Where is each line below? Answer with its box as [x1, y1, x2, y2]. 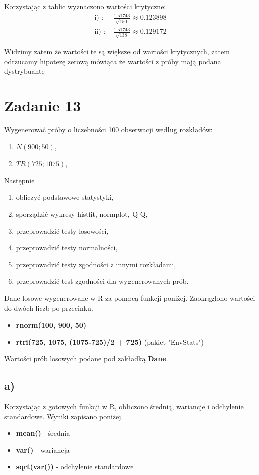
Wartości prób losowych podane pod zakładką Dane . [4, 353, 168, 364]
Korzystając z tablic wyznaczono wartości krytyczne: [4, 1, 166, 11]
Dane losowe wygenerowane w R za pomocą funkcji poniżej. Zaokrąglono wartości [4, 292, 255, 303]
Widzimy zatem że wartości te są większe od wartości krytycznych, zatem [4, 46, 230, 57]
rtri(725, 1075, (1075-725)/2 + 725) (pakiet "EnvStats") [16, 336, 204, 347]
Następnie [4, 175, 35, 185]
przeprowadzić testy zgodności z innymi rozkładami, [16, 259, 176, 269]
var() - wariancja [16, 444, 70, 455]
